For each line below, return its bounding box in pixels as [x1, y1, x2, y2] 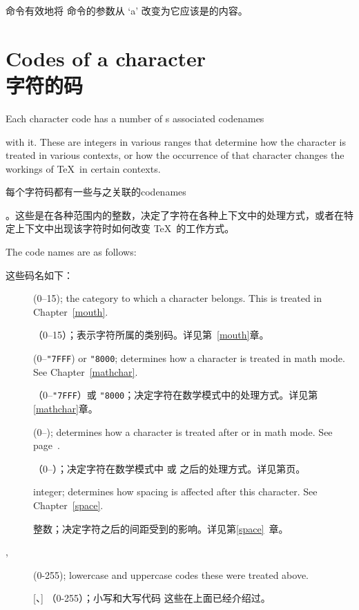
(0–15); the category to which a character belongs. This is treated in [33, 291, 322, 305]
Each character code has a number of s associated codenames [6, 111, 264, 125]
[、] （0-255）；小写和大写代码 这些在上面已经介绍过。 [33, 591, 271, 605]
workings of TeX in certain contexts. [6, 161, 161, 175]
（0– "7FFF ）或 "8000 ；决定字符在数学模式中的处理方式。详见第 [33, 388, 318, 402]
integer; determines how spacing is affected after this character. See [33, 484, 318, 499]
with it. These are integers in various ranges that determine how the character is [6, 134, 346, 149]
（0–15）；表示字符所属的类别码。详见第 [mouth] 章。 [33, 327, 269, 342]
